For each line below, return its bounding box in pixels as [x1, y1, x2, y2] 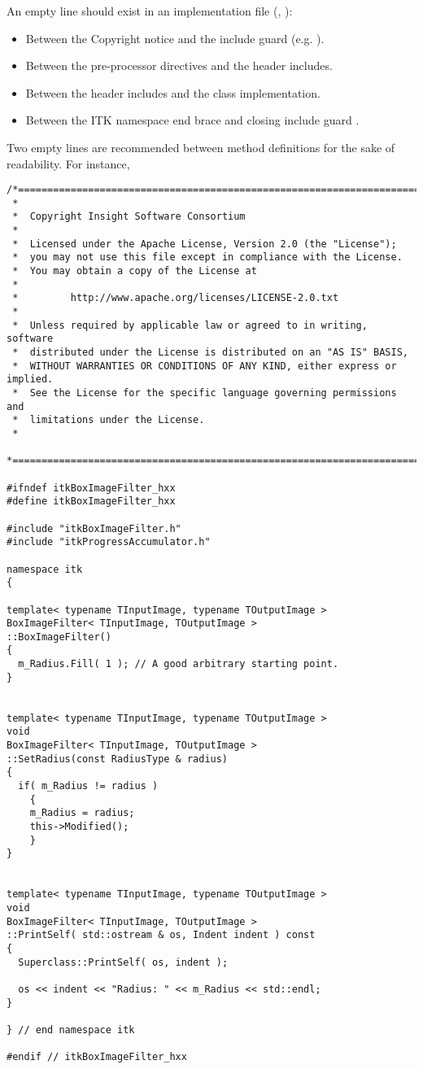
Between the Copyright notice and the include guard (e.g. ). [25, 29, 325, 46]
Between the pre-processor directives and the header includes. [25, 57, 333, 74]
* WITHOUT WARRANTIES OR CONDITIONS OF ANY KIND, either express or [12, 360, 397, 372]
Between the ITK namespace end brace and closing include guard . [25, 111, 360, 129]
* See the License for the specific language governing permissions [12, 387, 397, 399]
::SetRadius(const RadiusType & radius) [7, 753, 229, 765]
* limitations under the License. [12, 414, 205, 426]
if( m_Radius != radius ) [18, 780, 159, 792]
